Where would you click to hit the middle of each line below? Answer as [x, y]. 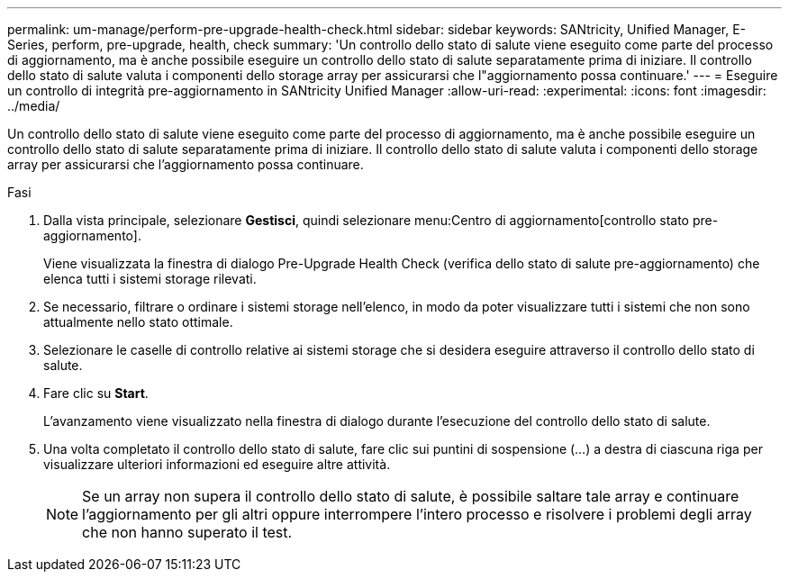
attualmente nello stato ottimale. [138, 322]
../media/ [34, 106]
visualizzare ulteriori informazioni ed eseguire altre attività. [217, 464]
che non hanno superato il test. [187, 532]
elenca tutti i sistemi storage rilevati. [150, 279]
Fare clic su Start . [96, 393]
